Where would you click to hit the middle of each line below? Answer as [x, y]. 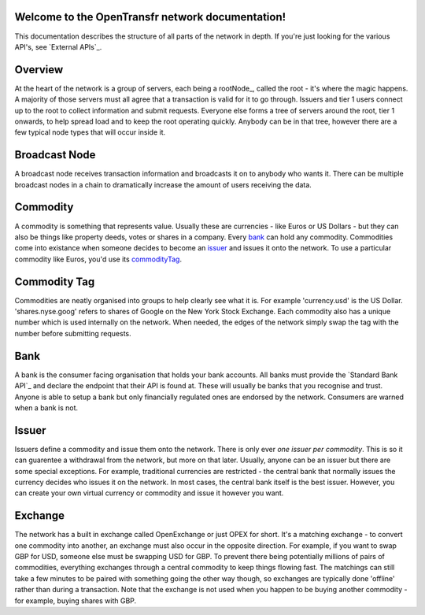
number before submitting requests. [73, 333]
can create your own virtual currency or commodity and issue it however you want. [149, 493]
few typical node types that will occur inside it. [90, 132]
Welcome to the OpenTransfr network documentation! [150, 17]
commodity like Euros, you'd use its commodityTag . [98, 259]
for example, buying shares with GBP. [76, 600]
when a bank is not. [46, 408]
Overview [39, 70]
